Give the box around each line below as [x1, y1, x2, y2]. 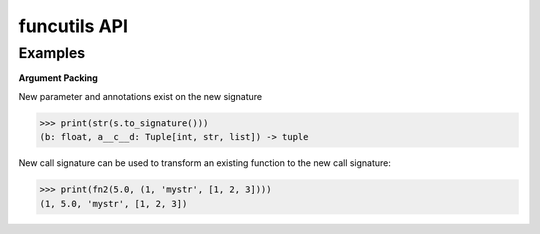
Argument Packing [18, 72, 99, 84]
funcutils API [18, 15, 129, 37]
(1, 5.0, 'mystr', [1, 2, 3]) [39, 198, 188, 209]
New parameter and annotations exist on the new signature [18, 90, 263, 102]
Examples [18, 44, 86, 62]
